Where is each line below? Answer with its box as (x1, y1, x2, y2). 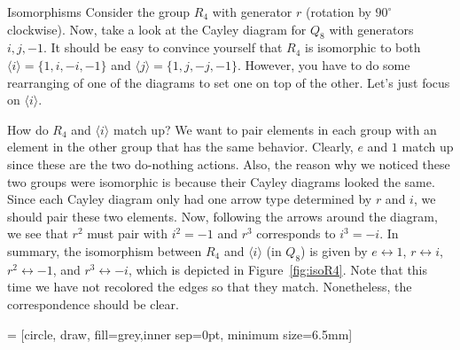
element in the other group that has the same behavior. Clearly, (7, 137, 354, 156)
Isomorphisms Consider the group (7, 3, 191, 20)
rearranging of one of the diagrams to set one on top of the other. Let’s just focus (7, 73, 450, 91)
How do (7, 120, 49, 138)
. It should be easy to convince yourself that (43, 38, 283, 57)
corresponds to (256, 224, 336, 243)
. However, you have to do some (237, 55, 410, 74)
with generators (329, 19, 414, 38)
